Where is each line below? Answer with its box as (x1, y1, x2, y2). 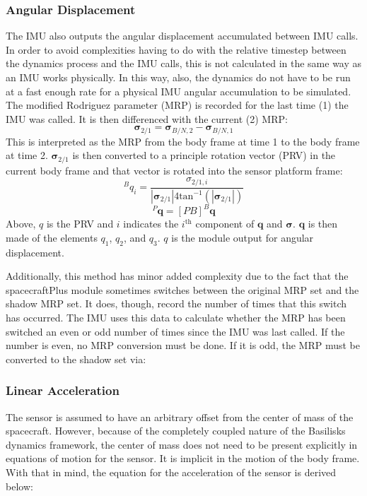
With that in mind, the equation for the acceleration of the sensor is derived (6, 465, 337, 480)
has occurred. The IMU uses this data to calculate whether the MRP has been (6, 310, 346, 325)
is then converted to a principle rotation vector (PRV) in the (72, 148, 336, 163)
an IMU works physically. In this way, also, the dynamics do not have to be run (6, 70, 351, 84)
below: (6, 478, 33, 493)
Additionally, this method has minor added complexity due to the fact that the (6, 268, 349, 283)
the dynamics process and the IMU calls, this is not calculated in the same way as (6, 56, 362, 71)
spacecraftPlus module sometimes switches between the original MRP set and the (6, 282, 359, 297)
